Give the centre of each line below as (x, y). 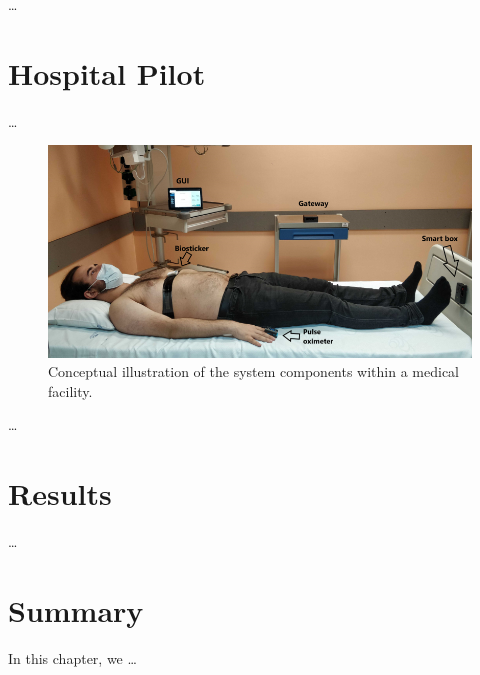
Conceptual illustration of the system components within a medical (254, 371)
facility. (70, 390)
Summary (76, 609)
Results (60, 493)
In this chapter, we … (72, 657)
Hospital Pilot (107, 72)
